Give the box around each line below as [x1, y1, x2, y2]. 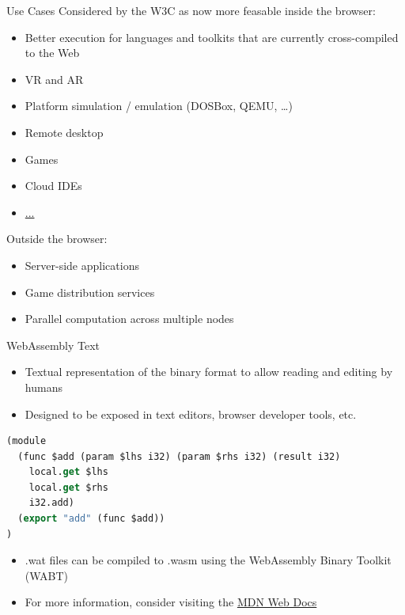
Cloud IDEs [25, 177, 82, 194]
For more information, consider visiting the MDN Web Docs [25, 594, 317, 610]
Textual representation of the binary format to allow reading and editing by [25, 363, 393, 380]
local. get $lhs [28, 466, 108, 478]
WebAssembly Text [6, 336, 100, 353]
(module [6, 435, 47, 447]
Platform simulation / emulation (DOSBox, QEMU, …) [25, 97, 293, 114]
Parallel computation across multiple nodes [25, 310, 234, 327]
